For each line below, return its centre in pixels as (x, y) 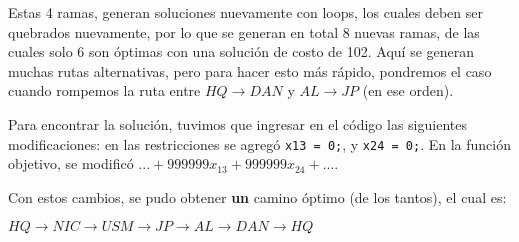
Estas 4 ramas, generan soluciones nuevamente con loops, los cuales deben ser (245, 12)
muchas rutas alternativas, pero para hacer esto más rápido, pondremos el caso (250, 70)
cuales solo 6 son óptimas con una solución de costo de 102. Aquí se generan (241, 51)
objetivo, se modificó (71, 163)
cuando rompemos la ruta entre (104, 90)
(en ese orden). (408, 90)
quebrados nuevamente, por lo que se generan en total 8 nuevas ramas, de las (244, 31)
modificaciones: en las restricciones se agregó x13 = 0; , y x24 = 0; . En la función (259, 143)
